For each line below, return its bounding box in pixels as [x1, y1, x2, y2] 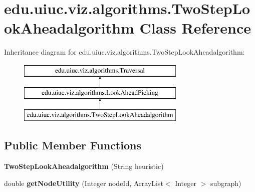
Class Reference [139, 18, 251, 38]
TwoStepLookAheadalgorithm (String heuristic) [4, 161, 164, 171]
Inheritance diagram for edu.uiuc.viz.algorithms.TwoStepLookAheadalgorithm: [4, 47, 245, 57]
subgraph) [210, 177, 241, 188]
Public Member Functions [4, 137, 141, 153]
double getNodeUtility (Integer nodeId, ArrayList [4, 177, 163, 188]
